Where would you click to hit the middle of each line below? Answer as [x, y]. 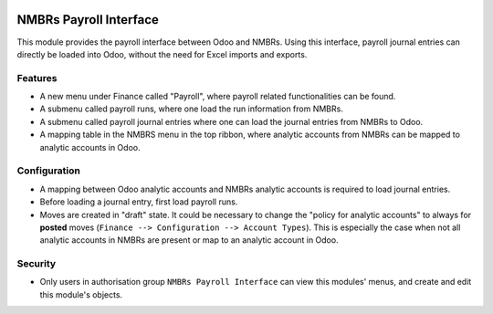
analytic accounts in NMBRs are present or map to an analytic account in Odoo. [189, 240]
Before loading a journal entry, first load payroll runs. [139, 202]
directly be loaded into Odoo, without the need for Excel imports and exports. [162, 54]
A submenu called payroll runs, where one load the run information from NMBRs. [192, 109]
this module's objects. [81, 294]
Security [37, 264]
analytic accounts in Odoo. [90, 147]
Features [37, 78]
